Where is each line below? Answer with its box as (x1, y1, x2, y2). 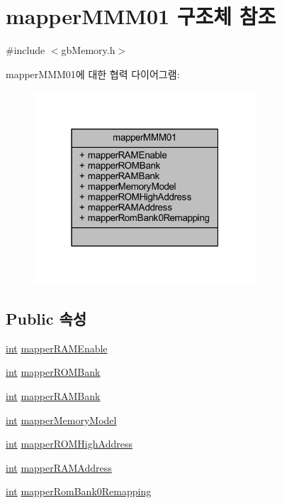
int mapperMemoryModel (6, 412, 117, 427)
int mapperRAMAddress (6, 460, 112, 475)
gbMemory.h (61, 43, 115, 58)
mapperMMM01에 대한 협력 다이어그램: (6, 66, 180, 81)
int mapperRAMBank (6, 389, 101, 404)
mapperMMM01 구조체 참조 (6, 1, 276, 31)
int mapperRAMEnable (6, 340, 108, 355)
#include (6, 43, 45, 58)
